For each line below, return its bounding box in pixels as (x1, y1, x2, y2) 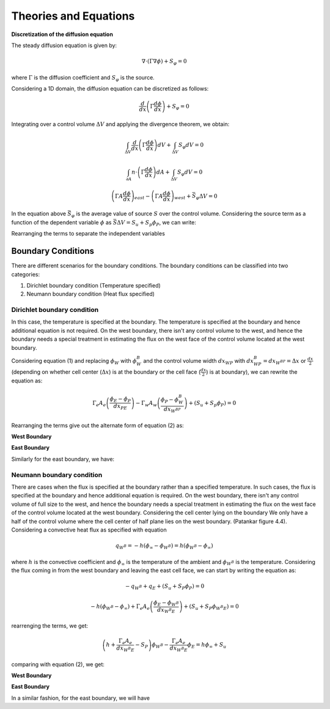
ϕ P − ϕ (161, 396, 179, 404)
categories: (11, 270, 40, 278)
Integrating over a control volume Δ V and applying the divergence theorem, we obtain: (11, 121, 230, 128)
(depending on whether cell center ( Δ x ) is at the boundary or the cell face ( (11, 368, 201, 376)
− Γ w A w (135, 399, 157, 408)
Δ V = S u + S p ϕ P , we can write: (117, 218, 197, 228)
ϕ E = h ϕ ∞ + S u (187, 641, 227, 650)
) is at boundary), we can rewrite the (205, 368, 298, 376)
